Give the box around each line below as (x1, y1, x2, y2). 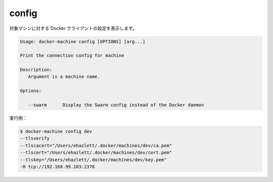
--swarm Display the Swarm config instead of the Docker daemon (28, 102, 204, 108)
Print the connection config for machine (20, 53, 124, 58)
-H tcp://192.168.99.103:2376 (20, 164, 95, 169)
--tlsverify (20, 136, 50, 141)
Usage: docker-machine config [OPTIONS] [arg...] (20, 38, 146, 44)
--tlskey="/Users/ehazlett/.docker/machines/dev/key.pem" (20, 157, 167, 162)
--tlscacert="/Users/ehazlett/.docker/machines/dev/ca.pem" (20, 143, 172, 148)
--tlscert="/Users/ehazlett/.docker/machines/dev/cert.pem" (20, 150, 172, 156)
